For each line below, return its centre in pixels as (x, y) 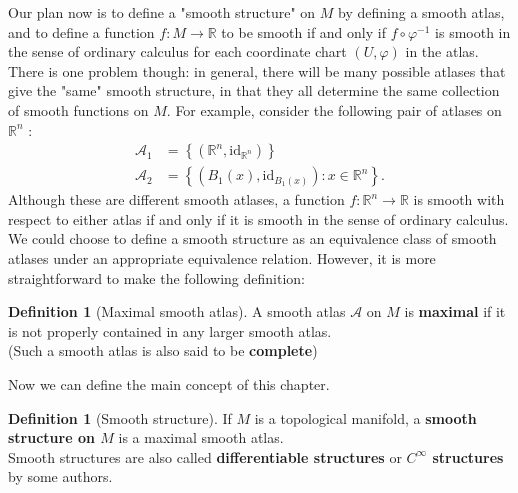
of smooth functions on (78, 109)
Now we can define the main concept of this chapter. (169, 383)
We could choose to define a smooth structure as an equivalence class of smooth (252, 238)
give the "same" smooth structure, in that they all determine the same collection (254, 90)
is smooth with (459, 199)
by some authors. (60, 476)
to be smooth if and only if (303, 31)
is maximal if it (455, 311)
